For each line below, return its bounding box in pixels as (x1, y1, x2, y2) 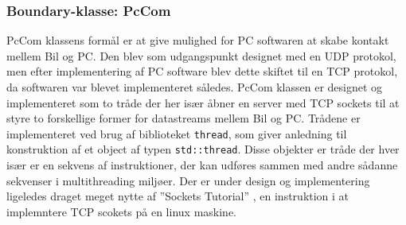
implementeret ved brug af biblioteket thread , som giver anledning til (6, 125, 347, 142)
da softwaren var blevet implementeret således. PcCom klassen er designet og (6, 79, 383, 95)
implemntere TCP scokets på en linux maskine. (6, 203, 236, 219)
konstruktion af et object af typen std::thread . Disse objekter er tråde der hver (6, 141, 400, 157)
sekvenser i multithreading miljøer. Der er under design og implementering (6, 172, 370, 188)
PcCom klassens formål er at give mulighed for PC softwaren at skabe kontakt (6, 32, 389, 48)
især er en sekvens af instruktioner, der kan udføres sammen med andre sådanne (6, 157, 398, 173)
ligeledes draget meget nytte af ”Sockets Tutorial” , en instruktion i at (6, 188, 349, 204)
